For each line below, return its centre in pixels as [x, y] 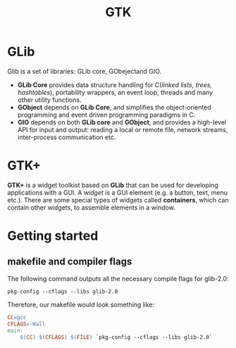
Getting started [53, 236]
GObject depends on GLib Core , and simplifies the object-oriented [114, 107]
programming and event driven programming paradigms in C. [106, 115]
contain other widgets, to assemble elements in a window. [92, 207]
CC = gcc [17, 317]
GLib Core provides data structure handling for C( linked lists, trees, [115, 84]
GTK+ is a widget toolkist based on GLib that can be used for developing [113, 185]
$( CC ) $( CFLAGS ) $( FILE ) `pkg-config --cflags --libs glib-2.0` [116, 337]
